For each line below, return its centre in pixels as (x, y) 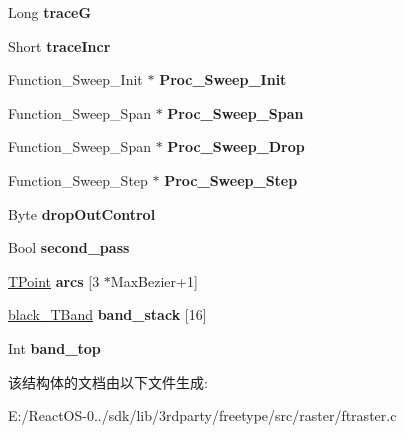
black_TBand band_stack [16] (107, 314)
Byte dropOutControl (82, 213)
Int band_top (54, 347)
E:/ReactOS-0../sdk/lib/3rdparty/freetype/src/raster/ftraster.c (202, 415)
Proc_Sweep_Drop (236, 146)
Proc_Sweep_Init (223, 79)
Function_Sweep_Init (75, 79)
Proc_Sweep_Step (231, 179)
